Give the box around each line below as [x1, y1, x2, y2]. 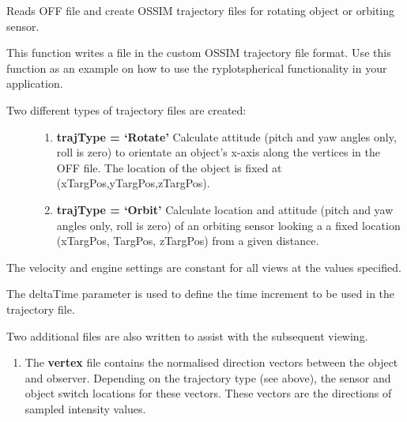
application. [6, 75, 63, 92]
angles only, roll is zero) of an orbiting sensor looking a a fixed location [56, 217, 401, 233]
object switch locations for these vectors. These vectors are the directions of [24, 385, 392, 401]
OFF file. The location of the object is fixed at [56, 159, 282, 175]
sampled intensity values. [24, 400, 146, 416]
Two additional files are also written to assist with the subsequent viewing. [6, 327, 368, 344]
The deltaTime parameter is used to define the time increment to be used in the [6, 285, 395, 302]
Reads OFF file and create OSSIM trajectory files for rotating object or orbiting [6, 2, 395, 18]
